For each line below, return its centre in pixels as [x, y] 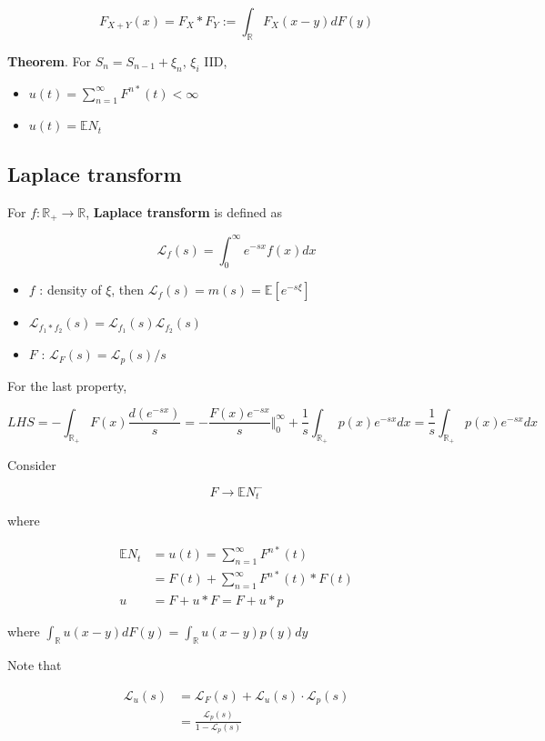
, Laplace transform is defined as [184, 211]
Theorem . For [50, 60]
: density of [71, 290]
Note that [35, 665]
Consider [32, 464]
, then [128, 290]
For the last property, [67, 385]
